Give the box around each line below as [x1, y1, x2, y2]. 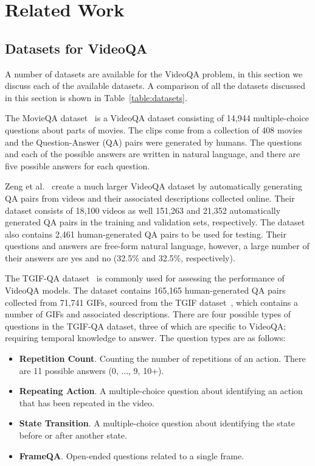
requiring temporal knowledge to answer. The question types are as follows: [5, 331, 286, 344]
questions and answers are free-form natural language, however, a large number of [5, 239, 310, 252]
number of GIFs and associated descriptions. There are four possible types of [5, 308, 291, 320]
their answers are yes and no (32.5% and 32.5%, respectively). [5, 251, 235, 264]
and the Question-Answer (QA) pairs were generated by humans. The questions [5, 135, 302, 148]
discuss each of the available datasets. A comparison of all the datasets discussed [5, 79, 305, 92]
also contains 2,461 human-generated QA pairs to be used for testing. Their [5, 227, 286, 240]
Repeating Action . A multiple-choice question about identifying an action [19, 384, 303, 397]
